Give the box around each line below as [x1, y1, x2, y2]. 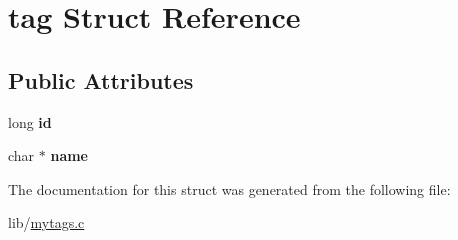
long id [8, 111, 52, 132]
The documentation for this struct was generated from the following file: [8, 178, 451, 199]
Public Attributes [8, 64, 194, 95]
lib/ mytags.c [8, 212, 85, 233]
